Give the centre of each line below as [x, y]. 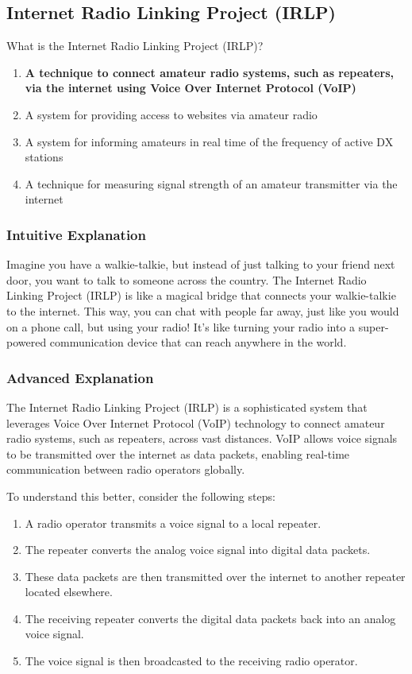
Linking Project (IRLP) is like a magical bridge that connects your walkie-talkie [201, 295]
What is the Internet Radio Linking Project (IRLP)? [135, 46]
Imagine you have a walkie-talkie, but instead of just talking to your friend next [201, 264]
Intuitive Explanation [76, 234]
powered [27, 342]
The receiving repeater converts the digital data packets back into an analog [210, 618]
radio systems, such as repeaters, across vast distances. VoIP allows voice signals [202, 438]
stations [44, 157]
